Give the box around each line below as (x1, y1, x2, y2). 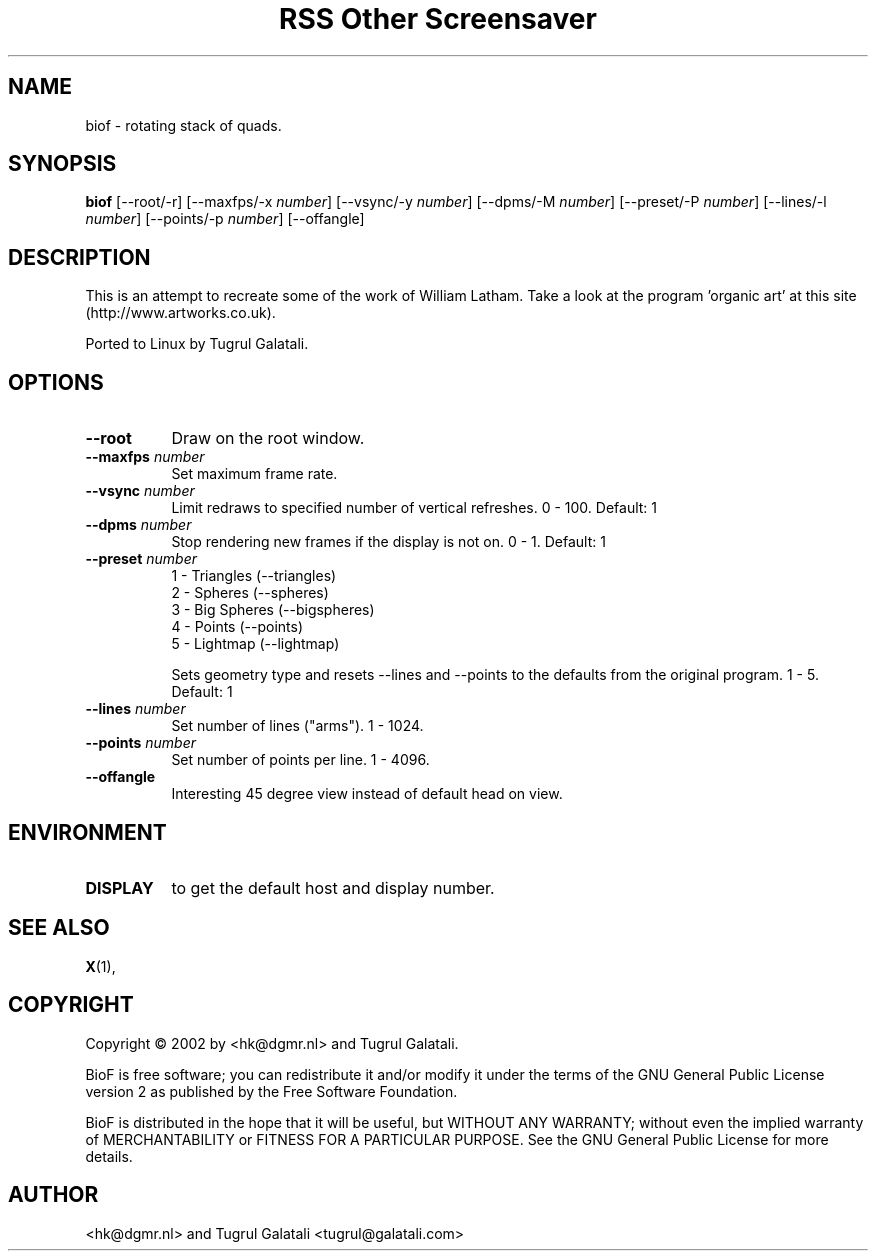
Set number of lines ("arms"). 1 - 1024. (171, 717, 424, 735)
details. (85, 1147, 133, 1165)
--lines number (85, 700, 186, 718)
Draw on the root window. (171, 428, 365, 449)
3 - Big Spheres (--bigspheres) (171, 601, 375, 619)
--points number (85, 734, 196, 752)
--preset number (85, 550, 198, 568)
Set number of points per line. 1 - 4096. (171, 751, 430, 769)
